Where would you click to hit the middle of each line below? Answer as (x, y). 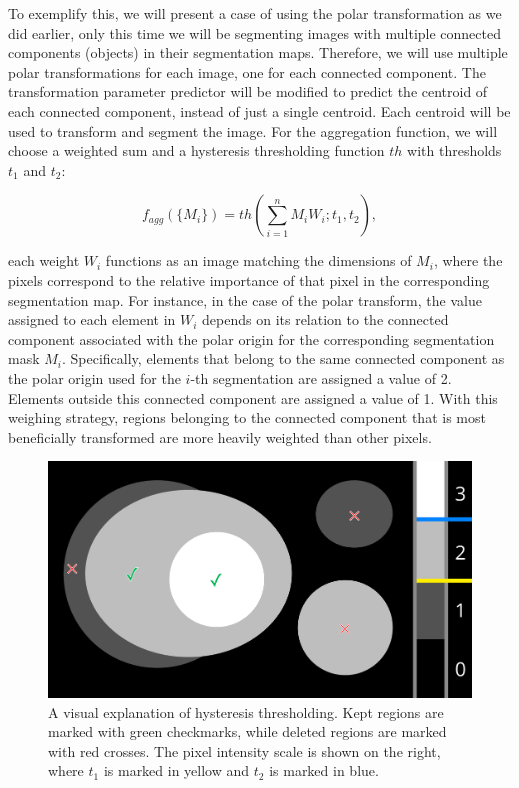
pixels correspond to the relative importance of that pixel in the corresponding (249, 279)
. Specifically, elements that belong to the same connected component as (283, 358)
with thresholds (454, 150)
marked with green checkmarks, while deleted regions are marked (247, 731)
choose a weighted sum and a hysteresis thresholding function (196, 150)
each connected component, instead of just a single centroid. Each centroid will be (259, 110)
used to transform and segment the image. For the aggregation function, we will (253, 130)
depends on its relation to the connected (325, 319)
